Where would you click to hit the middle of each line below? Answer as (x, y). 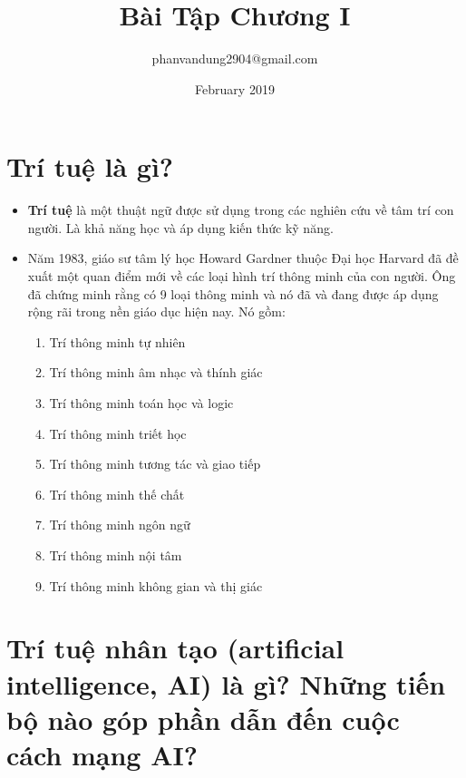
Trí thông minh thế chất (117, 494)
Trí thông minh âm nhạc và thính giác (156, 372)
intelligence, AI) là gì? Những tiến (226, 683)
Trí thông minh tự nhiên (117, 341)
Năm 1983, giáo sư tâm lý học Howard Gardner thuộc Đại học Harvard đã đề (243, 258)
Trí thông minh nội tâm (116, 554)
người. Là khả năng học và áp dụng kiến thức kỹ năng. (180, 227)
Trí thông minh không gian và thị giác (156, 585)
